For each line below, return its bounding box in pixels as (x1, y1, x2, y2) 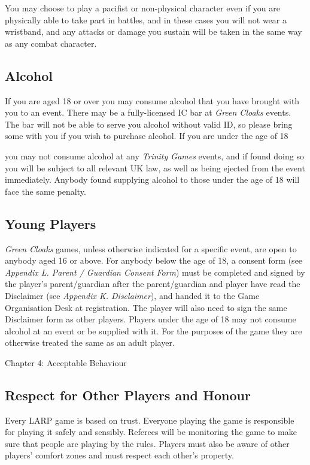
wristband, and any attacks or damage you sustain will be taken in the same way (5, 25, 302, 38)
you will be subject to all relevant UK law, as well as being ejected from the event (5, 161, 305, 174)
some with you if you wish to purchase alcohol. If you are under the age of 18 (5, 129, 288, 142)
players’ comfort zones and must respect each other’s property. (5, 449, 234, 461)
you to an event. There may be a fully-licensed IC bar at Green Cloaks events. (5, 106, 291, 119)
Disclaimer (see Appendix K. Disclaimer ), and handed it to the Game (5, 289, 260, 301)
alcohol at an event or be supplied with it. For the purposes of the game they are (5, 324, 302, 337)
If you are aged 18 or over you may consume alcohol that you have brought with (5, 94, 300, 107)
